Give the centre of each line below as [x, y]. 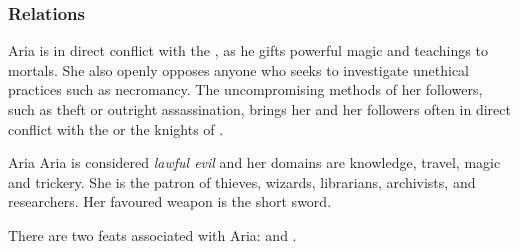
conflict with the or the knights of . [116, 128]
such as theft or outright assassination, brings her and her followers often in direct [259, 109]
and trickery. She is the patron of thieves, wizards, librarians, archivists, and [242, 181]
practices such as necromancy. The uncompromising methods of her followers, [245, 89]
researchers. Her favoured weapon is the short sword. [170, 201]
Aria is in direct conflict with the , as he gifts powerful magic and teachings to [248, 50]
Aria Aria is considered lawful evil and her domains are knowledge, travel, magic [254, 162]
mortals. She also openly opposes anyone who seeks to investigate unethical [238, 69]
